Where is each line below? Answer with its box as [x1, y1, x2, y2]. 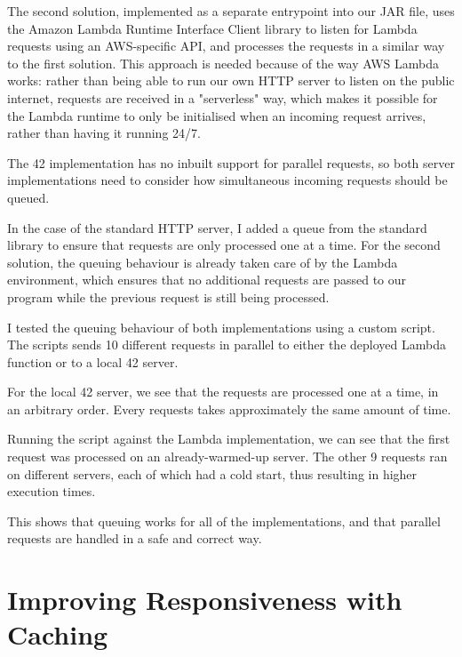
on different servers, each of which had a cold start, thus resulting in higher [7, 464, 418, 483]
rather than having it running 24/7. [7, 124, 201, 142]
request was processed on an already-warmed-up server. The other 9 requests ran [7, 447, 448, 466]
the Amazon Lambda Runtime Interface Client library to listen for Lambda [7, 19, 418, 37]
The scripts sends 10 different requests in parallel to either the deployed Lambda [7, 335, 446, 354]
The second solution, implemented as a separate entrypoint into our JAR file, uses [7, 2, 455, 20]
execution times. [7, 482, 96, 501]
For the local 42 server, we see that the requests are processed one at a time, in [7, 382, 439, 401]
